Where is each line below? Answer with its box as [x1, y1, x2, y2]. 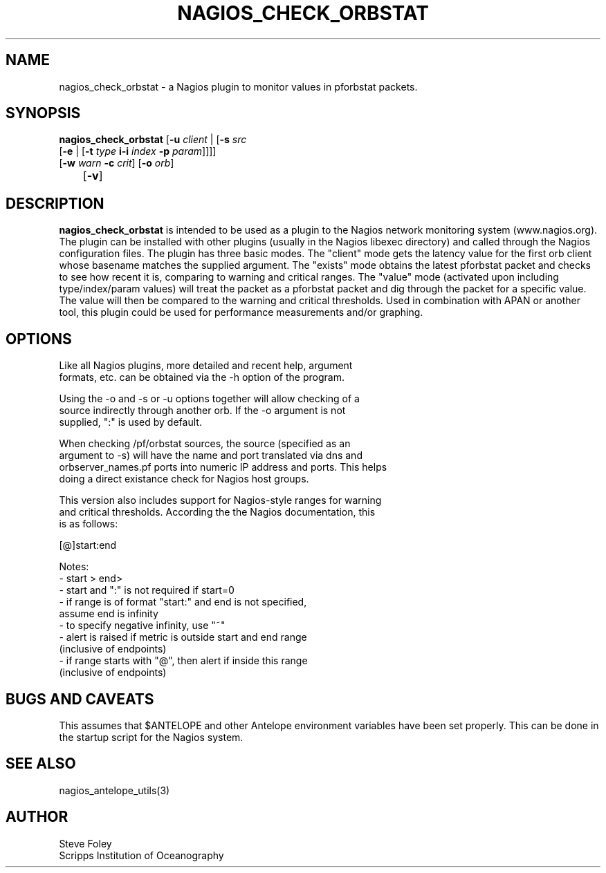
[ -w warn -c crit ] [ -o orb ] [59, 157, 174, 169]
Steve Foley [59, 837, 112, 849]
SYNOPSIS [6, 104, 81, 122]
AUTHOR [6, 808, 68, 826]
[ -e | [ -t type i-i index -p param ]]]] [59, 145, 217, 158]
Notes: [59, 561, 89, 573]
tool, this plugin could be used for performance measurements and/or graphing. [59, 306, 423, 319]
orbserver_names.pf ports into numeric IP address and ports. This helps [59, 461, 387, 473]
